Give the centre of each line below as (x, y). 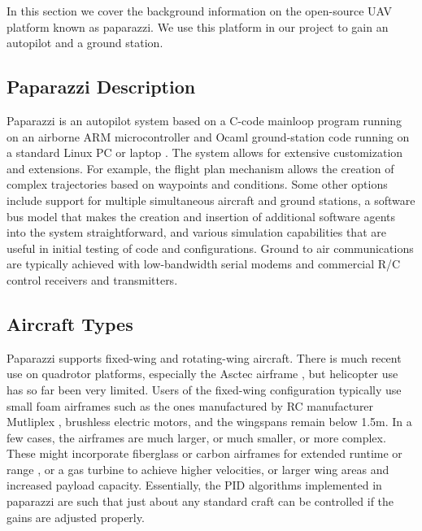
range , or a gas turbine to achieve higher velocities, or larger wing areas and (198, 469)
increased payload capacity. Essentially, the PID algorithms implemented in (194, 485)
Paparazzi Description (101, 87)
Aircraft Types (70, 323)
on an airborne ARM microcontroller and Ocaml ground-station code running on (208, 136)
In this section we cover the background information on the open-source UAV (200, 11)
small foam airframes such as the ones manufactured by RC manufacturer (190, 405)
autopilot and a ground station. (85, 43)
